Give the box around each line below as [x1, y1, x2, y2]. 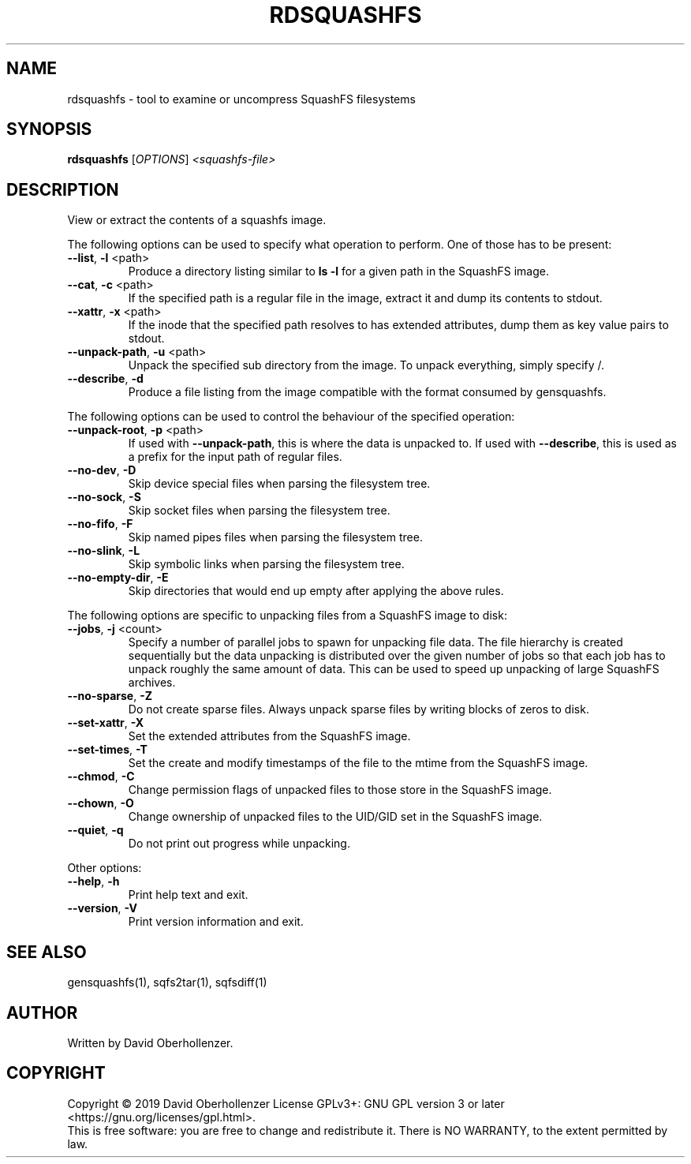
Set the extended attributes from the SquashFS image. [128, 729, 411, 743]
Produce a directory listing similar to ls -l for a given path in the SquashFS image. [128, 264, 549, 279]
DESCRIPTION [6, 179, 119, 200]
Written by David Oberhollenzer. [67, 1035, 233, 1050]
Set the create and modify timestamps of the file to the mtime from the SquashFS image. [128, 756, 588, 770]
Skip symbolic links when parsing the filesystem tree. [128, 557, 405, 571]
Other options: [67, 861, 142, 875]
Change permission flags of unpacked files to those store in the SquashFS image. [128, 783, 552, 797]
